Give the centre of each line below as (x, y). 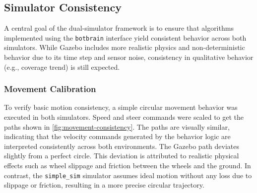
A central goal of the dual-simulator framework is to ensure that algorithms (119, 28)
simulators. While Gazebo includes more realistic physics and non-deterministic (125, 47)
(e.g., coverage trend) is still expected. (62, 67)
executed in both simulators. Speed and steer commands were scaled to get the (124, 117)
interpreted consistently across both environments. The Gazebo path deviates (122, 146)
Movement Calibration (50, 89)
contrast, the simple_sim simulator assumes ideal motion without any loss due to (128, 175)
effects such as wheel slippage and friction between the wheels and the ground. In (128, 166)
